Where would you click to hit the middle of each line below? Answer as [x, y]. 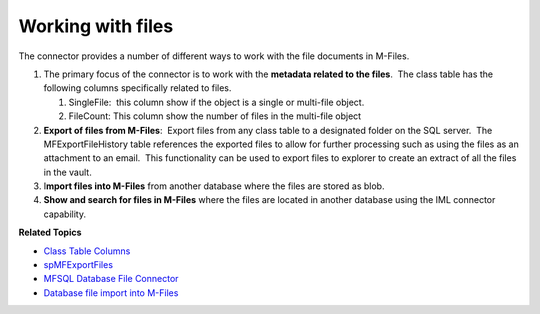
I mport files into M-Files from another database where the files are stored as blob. [214, 186]
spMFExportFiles [78, 265]
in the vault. [67, 172]
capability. [65, 214]
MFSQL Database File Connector [111, 279]
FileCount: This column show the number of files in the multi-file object [215, 116]
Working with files [96, 26]
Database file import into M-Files [111, 292]
